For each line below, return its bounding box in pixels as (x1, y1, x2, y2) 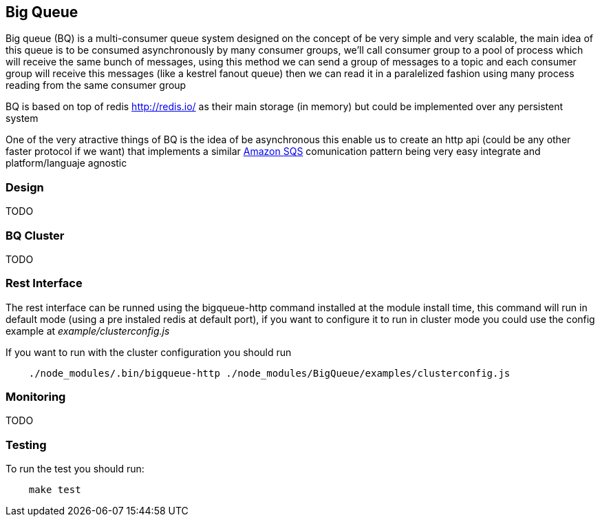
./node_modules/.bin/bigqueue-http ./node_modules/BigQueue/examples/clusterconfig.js (28, 367, 511, 379)
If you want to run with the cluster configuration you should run (6, 346, 292, 358)
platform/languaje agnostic (6, 157, 127, 169)
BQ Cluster (6, 228, 65, 242)
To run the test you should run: (6, 463, 144, 475)
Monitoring (6, 390, 66, 404)
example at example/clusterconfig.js (6, 324, 170, 337)
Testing (6, 437, 47, 452)
